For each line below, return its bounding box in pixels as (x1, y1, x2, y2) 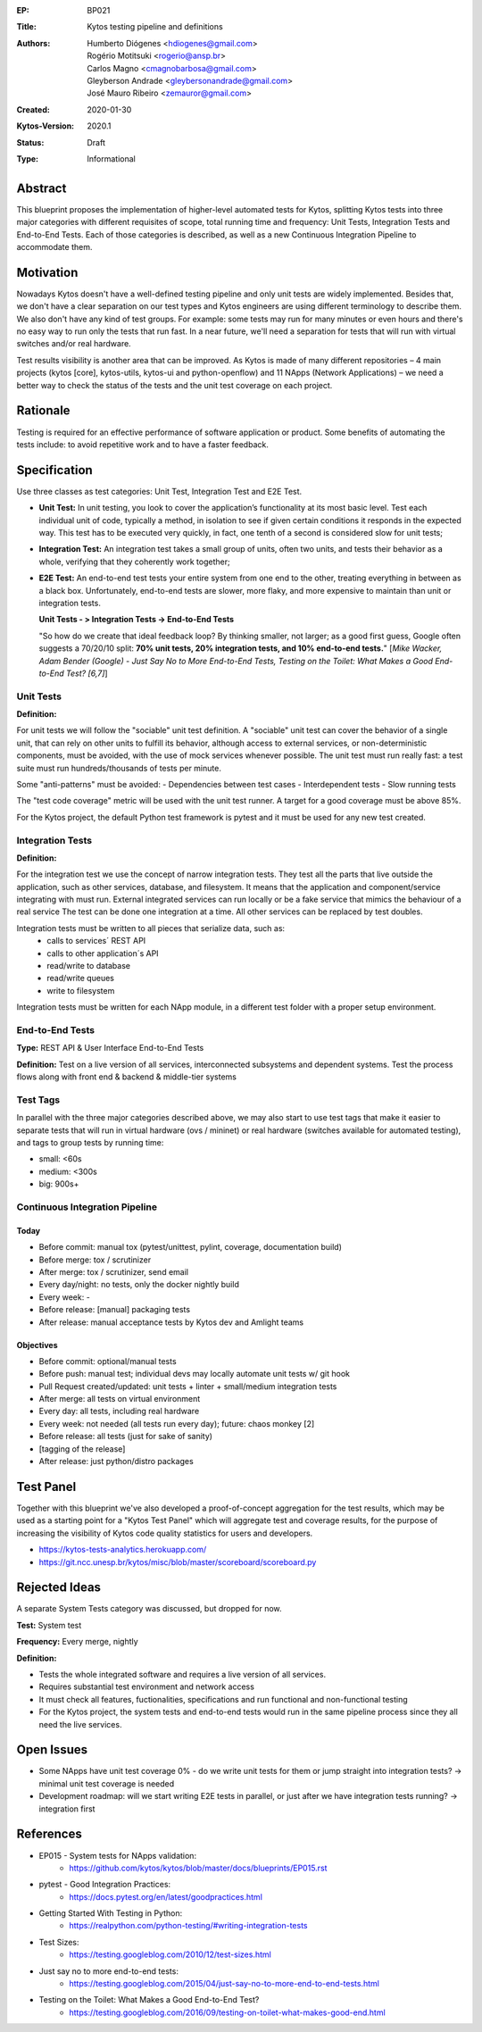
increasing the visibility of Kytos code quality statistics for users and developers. (16, 1528, 313, 1538)
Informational (87, 153, 136, 164)
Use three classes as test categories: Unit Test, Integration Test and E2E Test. (16, 486, 303, 496)
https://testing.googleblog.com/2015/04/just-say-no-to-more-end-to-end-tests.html (69, 1978, 379, 1989)
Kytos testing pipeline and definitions (87, 21, 223, 32)
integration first (38, 1803, 96, 1814)
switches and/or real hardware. (16, 338, 131, 349)
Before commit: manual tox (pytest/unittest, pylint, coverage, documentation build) (38, 1242, 343, 1253)
